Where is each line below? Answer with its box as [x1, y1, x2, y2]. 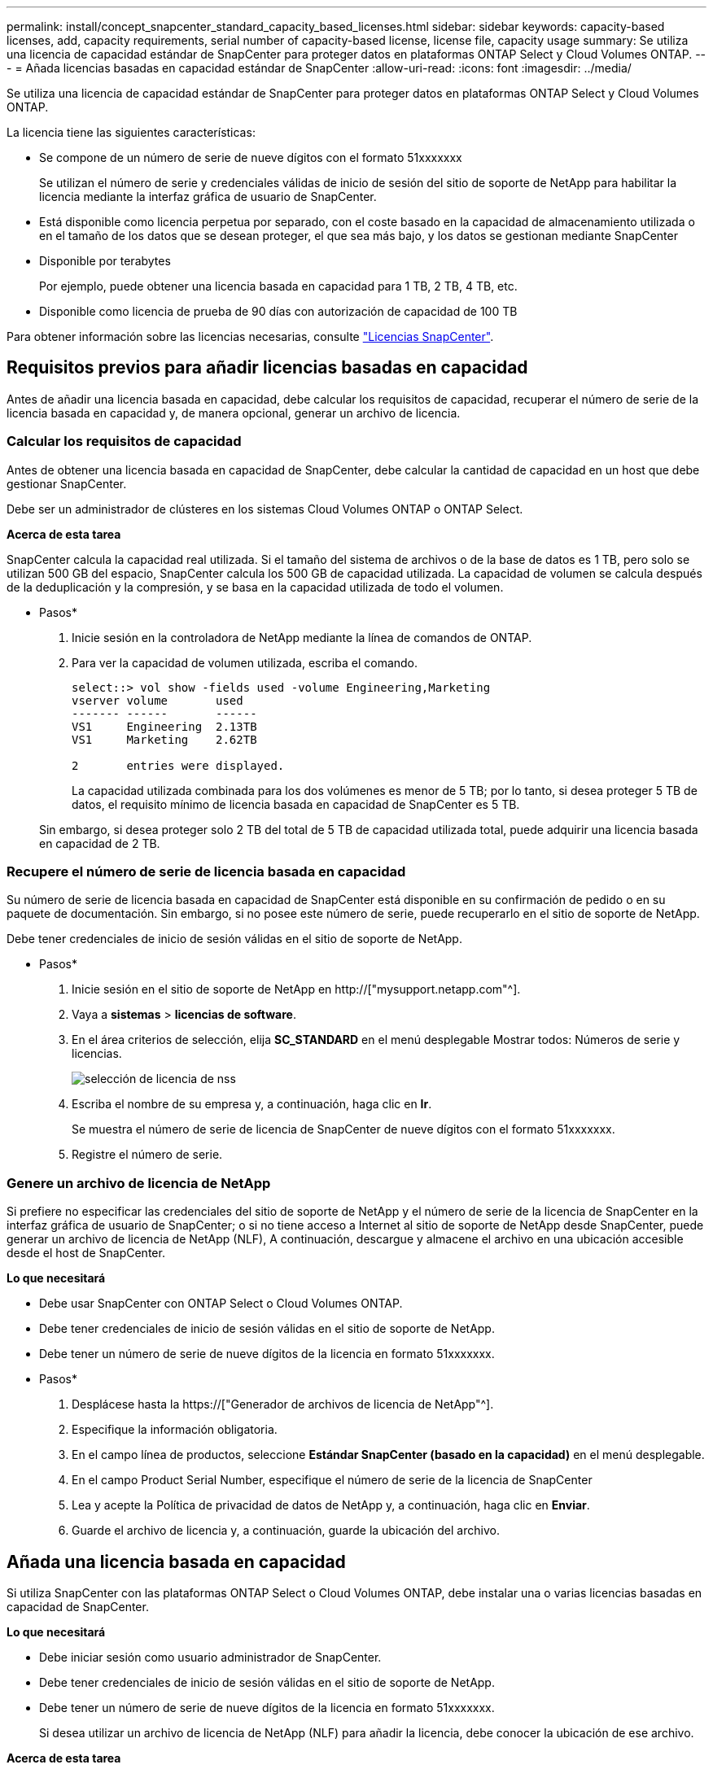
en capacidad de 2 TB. [39, 836, 160, 850]
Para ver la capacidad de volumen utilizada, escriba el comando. [72, 655, 418, 670]
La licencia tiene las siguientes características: [7, 125, 256, 139]
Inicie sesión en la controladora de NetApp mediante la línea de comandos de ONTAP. [72, 630, 532, 644]
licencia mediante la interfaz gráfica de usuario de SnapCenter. [39, 190, 377, 203]
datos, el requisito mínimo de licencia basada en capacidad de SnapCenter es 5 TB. [72, 797, 520, 811]
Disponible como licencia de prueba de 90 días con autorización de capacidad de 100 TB [39, 304, 518, 318]
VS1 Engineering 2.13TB [72, 719, 257, 733]
